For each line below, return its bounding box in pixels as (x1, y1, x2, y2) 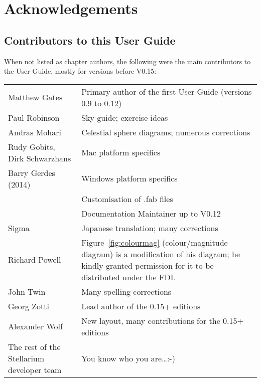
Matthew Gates (8, 91, 63, 103)
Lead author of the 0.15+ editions (81, 300, 201, 312)
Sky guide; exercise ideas (81, 111, 168, 123)
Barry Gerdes (8, 166, 55, 178)
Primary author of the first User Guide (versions (81, 85, 252, 97)
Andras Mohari (8, 126, 61, 138)
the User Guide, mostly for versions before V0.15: (4, 66, 157, 76)
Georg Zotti (8, 300, 49, 312)
